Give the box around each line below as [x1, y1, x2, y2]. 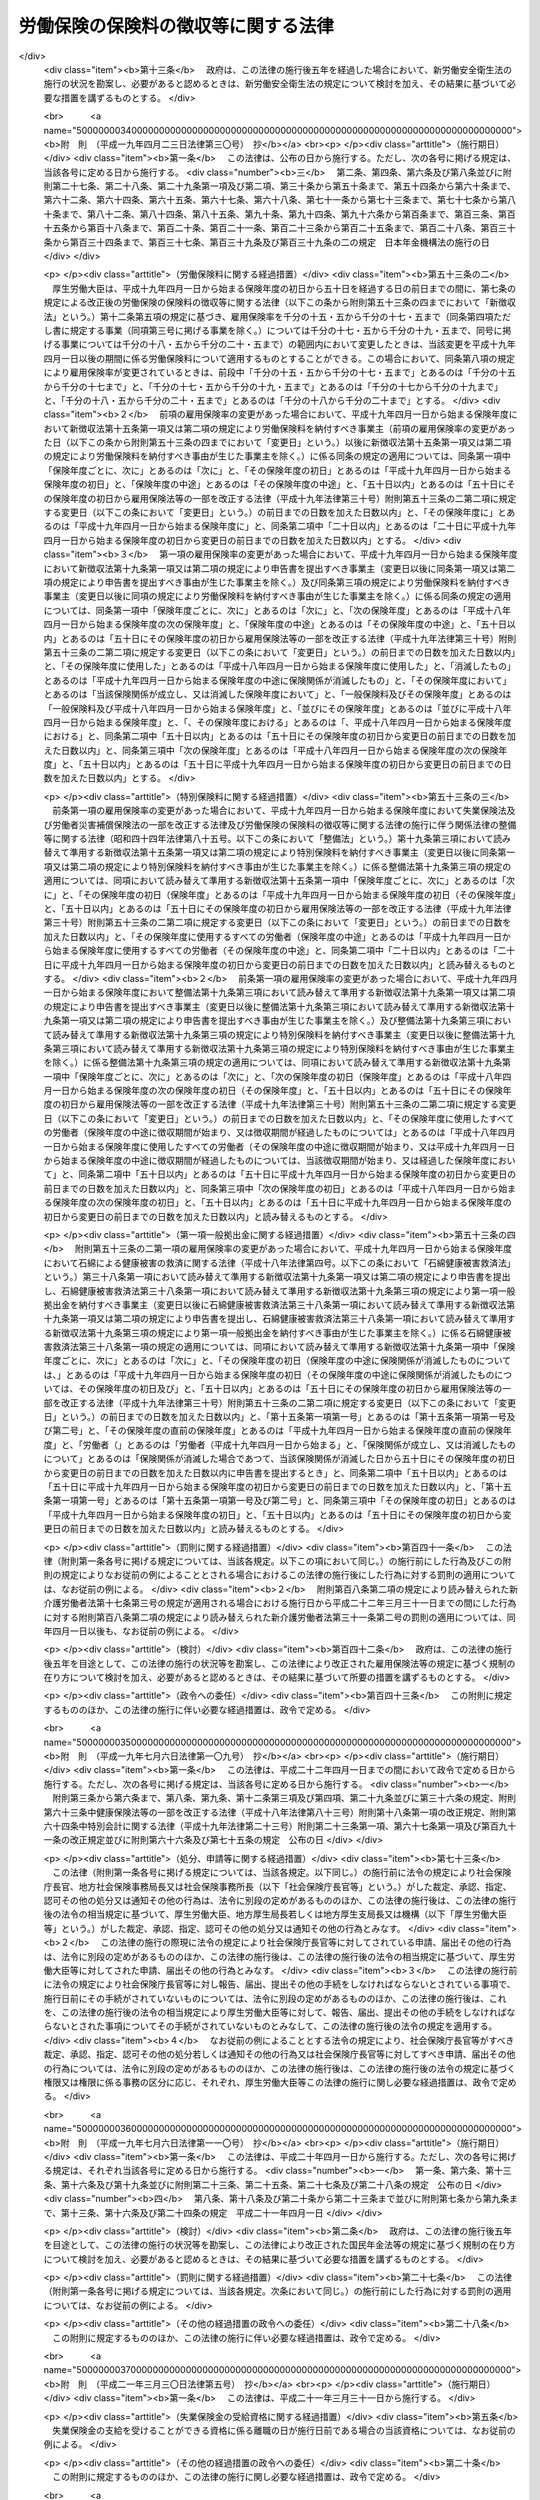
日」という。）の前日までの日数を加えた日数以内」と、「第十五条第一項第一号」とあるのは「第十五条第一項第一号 [43, 1411, 507, 1423]
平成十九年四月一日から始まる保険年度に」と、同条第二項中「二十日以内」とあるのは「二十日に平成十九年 [78, 520, 517, 532]
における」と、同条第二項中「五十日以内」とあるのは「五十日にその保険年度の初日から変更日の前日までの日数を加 [43, 730, 517, 742]
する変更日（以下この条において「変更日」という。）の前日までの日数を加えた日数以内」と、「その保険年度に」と [43, 506, 507, 519]
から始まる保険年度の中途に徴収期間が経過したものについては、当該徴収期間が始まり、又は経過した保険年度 [43, 1155, 490, 1167]
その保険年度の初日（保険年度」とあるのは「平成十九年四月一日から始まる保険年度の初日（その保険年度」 [82, 888, 517, 900]
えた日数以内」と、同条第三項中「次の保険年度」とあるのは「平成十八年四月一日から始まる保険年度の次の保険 [43, 744, 499, 756]
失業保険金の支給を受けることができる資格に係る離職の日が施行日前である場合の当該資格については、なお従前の [51, 2425, 516, 2436]
